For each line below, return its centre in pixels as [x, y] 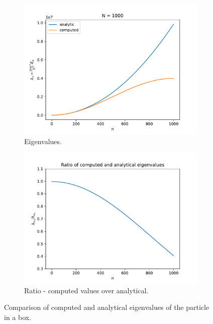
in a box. [18, 317]
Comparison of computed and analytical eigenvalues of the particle [107, 307]
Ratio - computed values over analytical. [86, 290]
